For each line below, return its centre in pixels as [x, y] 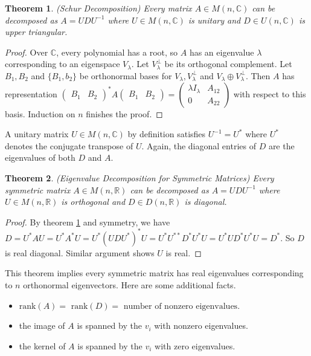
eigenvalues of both [40, 157]
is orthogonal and [93, 202]
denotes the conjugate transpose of [69, 145]
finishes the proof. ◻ [124, 113]
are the [281, 145]
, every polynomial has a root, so [117, 52]
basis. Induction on [40, 113]
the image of [42, 325]
